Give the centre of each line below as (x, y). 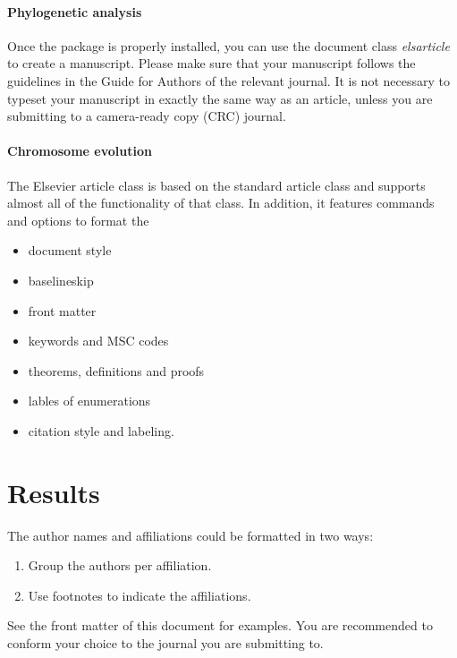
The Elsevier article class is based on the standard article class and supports (216, 185)
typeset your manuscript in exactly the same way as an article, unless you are (220, 98)
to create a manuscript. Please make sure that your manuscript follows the (212, 63)
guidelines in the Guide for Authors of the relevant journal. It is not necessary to (228, 80)
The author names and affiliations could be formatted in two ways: (190, 535)
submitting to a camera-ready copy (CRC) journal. (147, 116)
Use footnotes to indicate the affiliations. (140, 595)
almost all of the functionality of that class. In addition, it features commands (221, 203)
